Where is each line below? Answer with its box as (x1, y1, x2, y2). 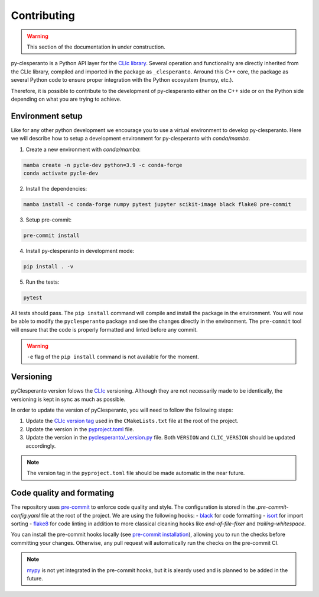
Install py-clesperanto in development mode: (25, 247, 135, 254)
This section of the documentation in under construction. (27, 43, 165, 50)
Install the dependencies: (25, 185, 87, 192)
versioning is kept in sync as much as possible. (11, 396, 126, 403)
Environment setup (11, 111, 83, 121)
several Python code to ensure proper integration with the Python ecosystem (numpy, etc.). (11, 76, 233, 84)
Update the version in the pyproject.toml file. (25, 425, 134, 432)
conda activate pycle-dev (23, 169, 99, 176)
